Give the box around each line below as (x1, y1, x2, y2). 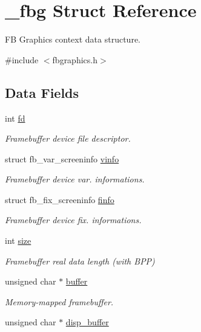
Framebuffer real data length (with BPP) (5, 254, 155, 267)
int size (5, 234, 31, 247)
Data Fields (5, 83, 79, 102)
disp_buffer (65, 316, 109, 328)
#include (5, 53, 39, 66)
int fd (5, 111, 25, 124)
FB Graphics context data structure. (5, 33, 140, 46)
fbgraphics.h (52, 53, 97, 66)
